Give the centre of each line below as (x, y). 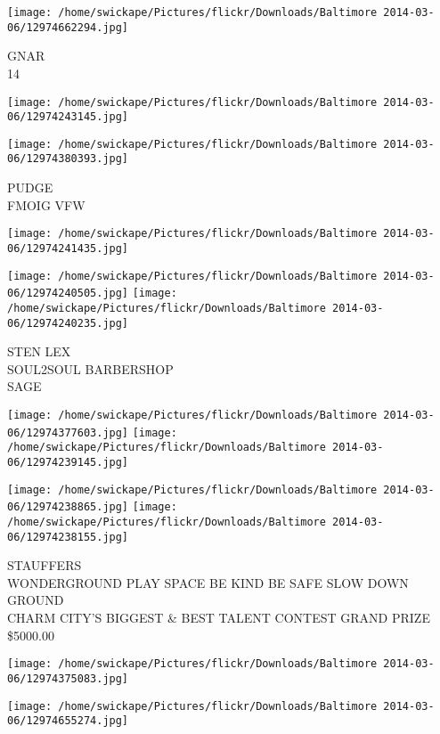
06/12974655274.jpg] (68, 721)
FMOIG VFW (46, 204)
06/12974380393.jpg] (68, 159)
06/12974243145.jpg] (68, 117)
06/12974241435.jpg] (68, 248)
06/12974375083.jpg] (68, 678)
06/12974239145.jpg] (68, 462)
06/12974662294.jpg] (68, 27)
